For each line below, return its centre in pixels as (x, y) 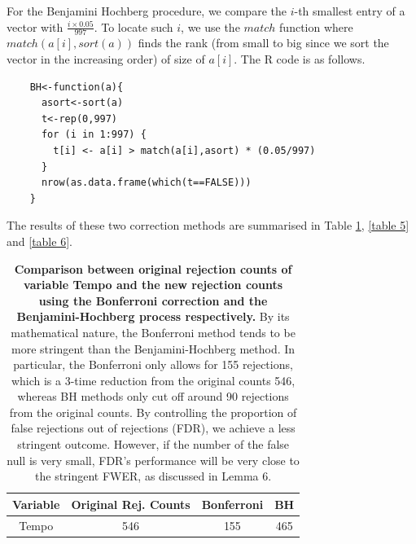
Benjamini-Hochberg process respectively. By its (153, 316)
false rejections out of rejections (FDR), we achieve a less (153, 428)
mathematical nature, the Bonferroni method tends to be (153, 332)
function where (316, 26)
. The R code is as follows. (300, 59)
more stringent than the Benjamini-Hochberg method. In (153, 348)
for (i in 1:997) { (94, 135)
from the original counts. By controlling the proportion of (153, 412)
